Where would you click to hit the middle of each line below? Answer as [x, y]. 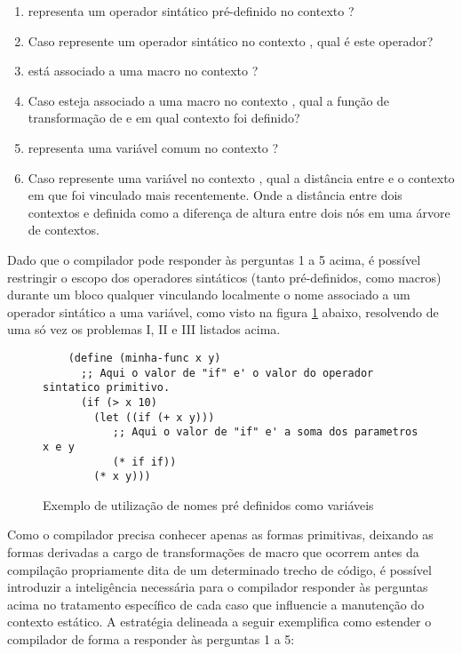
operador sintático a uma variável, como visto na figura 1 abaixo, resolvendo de [223, 311]
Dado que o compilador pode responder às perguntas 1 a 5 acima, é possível [214, 259]
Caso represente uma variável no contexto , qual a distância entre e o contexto [241, 177]
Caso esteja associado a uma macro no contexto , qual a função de [209, 100]
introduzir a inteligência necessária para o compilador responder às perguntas [218, 587]
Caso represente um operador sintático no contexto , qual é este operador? [231, 40]
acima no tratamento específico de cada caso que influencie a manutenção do [216, 604]
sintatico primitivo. [107, 388]
